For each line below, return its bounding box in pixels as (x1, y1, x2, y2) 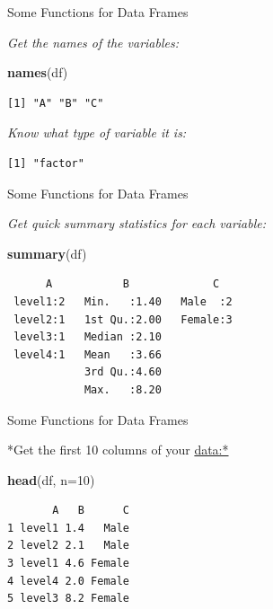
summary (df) (7, 243, 87, 262)
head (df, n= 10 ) (7, 470, 95, 489)
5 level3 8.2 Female (7, 592, 130, 605)
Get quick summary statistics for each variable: (7, 214, 267, 233)
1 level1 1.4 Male (7, 521, 130, 534)
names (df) (7, 63, 68, 82)
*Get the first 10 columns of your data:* (7, 440, 229, 459)
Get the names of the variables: (7, 32, 180, 51)
